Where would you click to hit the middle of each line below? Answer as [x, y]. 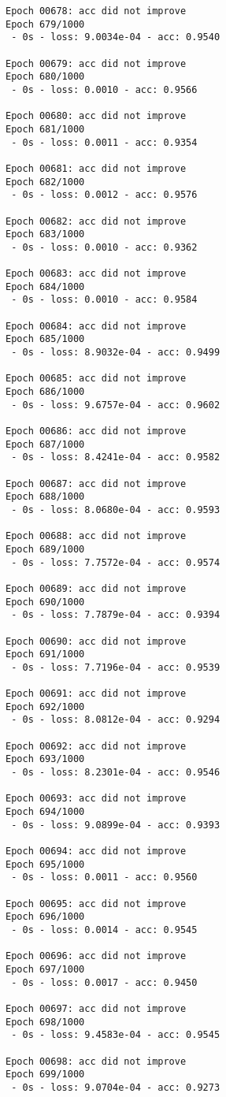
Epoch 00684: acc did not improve [96, 326]
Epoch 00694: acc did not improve [96, 851]
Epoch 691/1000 [45, 654]
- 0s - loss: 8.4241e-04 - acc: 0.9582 [116, 457]
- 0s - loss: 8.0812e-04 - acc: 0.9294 [116, 720]
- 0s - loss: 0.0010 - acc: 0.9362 [104, 247]
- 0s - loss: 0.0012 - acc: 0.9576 [104, 195]
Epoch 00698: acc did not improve [96, 1061]
